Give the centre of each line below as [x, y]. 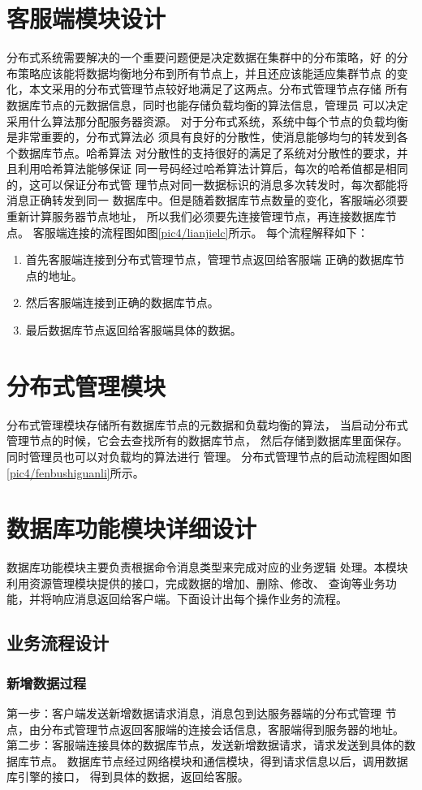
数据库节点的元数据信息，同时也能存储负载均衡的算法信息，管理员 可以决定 [207, 104]
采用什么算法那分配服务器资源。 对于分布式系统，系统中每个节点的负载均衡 [207, 121]
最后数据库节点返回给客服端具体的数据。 [133, 330]
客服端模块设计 [86, 18]
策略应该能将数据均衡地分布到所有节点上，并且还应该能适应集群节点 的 [207, 73]
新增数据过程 [47, 682]
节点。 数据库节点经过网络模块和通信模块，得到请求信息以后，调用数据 [218, 760]
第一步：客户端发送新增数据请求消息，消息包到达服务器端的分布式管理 [194, 713]
